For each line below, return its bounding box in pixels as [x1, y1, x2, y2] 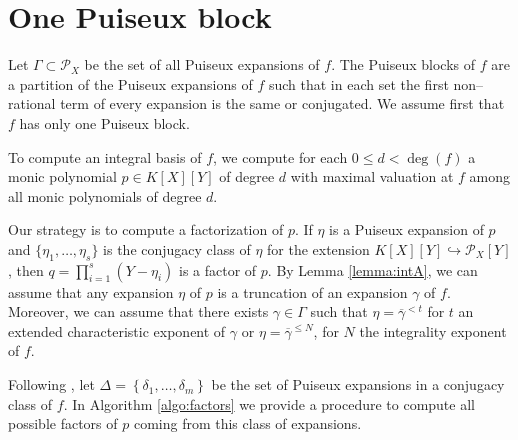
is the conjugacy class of [103, 238, 251, 259]
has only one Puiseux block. [19, 112, 190, 133]
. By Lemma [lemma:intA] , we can [267, 259, 478, 280]
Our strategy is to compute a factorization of [8, 219, 284, 240]
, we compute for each [213, 146, 348, 167]
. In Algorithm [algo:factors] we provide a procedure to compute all [63, 393, 475, 414]
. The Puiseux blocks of [331, 54, 476, 75]
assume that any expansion [8, 281, 174, 302]
